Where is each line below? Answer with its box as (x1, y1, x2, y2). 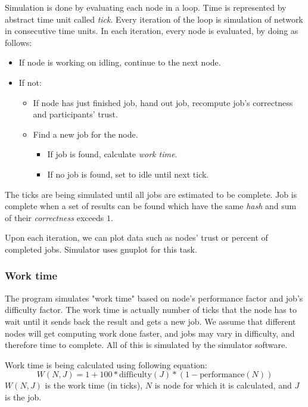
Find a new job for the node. (33, 128, 138, 140)
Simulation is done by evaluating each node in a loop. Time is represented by (5, 1, 287, 13)
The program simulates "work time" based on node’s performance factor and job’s (5, 291, 303, 304)
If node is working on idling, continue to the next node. (18, 56, 221, 69)
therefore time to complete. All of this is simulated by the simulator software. (5, 338, 288, 351)
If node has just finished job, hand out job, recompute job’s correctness (33, 96, 293, 108)
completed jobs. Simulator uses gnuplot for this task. (5, 243, 197, 255)
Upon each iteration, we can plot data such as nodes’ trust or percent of (5, 231, 268, 244)
